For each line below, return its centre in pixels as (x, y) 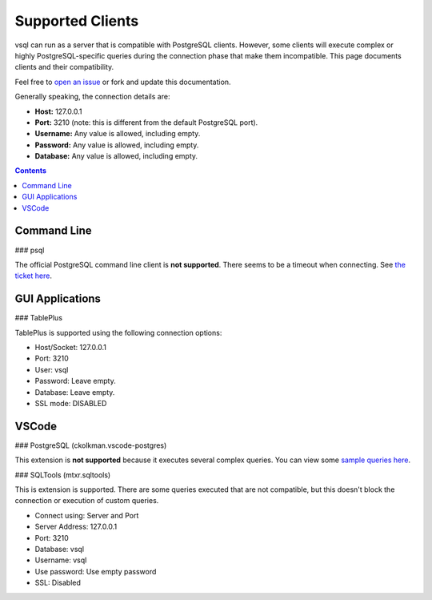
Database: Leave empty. (75, 392)
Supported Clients (77, 21)
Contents (31, 171)
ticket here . (33, 276)
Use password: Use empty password (96, 571)
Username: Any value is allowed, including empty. (118, 134)
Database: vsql (59, 549)
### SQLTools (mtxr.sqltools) (63, 475)
